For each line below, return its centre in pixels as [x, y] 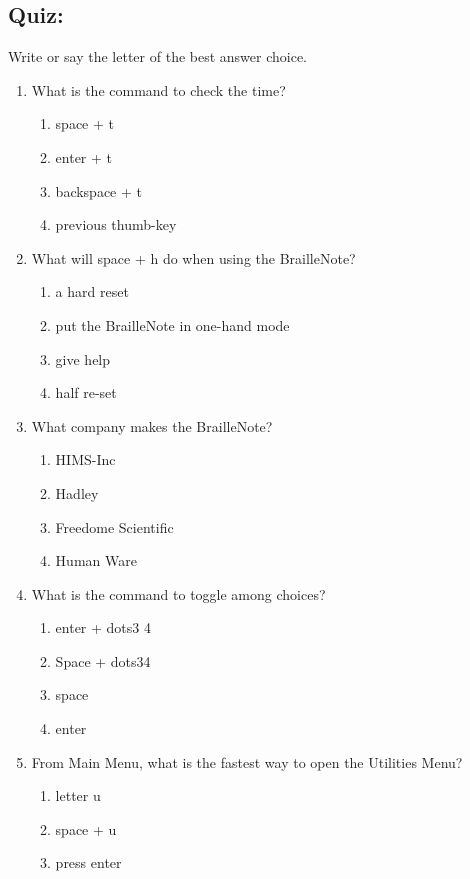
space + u [86, 828]
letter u [78, 795]
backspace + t [98, 190]
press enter [88, 862]
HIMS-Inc [85, 459]
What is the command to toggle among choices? [178, 593]
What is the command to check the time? [158, 89]
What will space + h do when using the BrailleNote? [193, 257]
